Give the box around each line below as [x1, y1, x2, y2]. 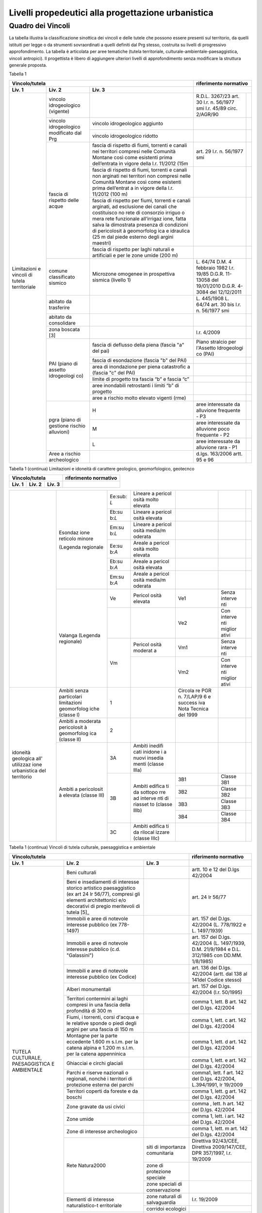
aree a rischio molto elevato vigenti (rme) [92, 394, 186, 401]
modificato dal [49, 129, 82, 136]
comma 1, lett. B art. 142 [192, 998, 247, 1005]
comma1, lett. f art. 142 [192, 1069, 244, 1076]
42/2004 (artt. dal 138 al [192, 970, 247, 977]
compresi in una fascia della [66, 1001, 131, 1008]
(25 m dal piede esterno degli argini [92, 233, 174, 240]
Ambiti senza [59, 687, 89, 694]
